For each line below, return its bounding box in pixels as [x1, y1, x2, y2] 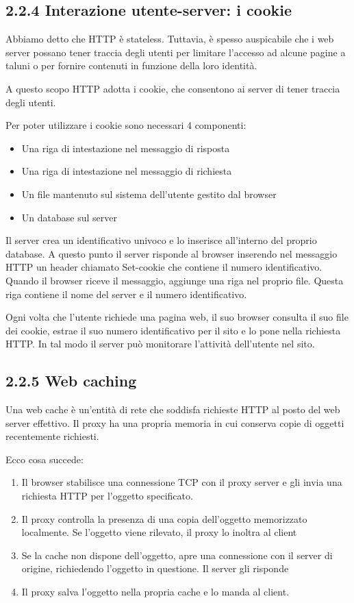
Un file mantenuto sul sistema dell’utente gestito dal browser [21, 186, 277, 201]
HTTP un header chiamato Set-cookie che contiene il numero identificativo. [5, 260, 323, 274]
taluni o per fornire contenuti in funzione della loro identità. [5, 58, 257, 73]
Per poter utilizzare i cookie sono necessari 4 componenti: [5, 118, 246, 132]
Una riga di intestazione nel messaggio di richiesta [21, 164, 232, 178]
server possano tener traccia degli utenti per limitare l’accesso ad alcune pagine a [5, 45, 346, 59]
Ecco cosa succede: [5, 452, 84, 466]
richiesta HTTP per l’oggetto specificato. [21, 489, 193, 503]
